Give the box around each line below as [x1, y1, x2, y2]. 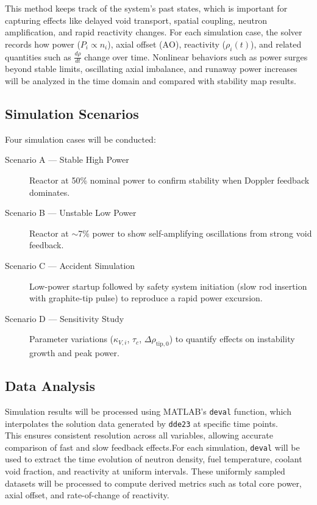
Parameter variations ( [29, 332, 114, 345]
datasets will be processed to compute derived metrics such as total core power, [5, 476, 302, 489]
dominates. [29, 185, 70, 198]
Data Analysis [5, 376, 96, 395]
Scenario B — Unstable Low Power [5, 206, 137, 219]
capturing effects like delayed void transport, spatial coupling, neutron [5, 13, 268, 26]
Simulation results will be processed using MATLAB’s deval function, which [5, 404, 291, 417]
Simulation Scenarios [5, 104, 139, 123]
